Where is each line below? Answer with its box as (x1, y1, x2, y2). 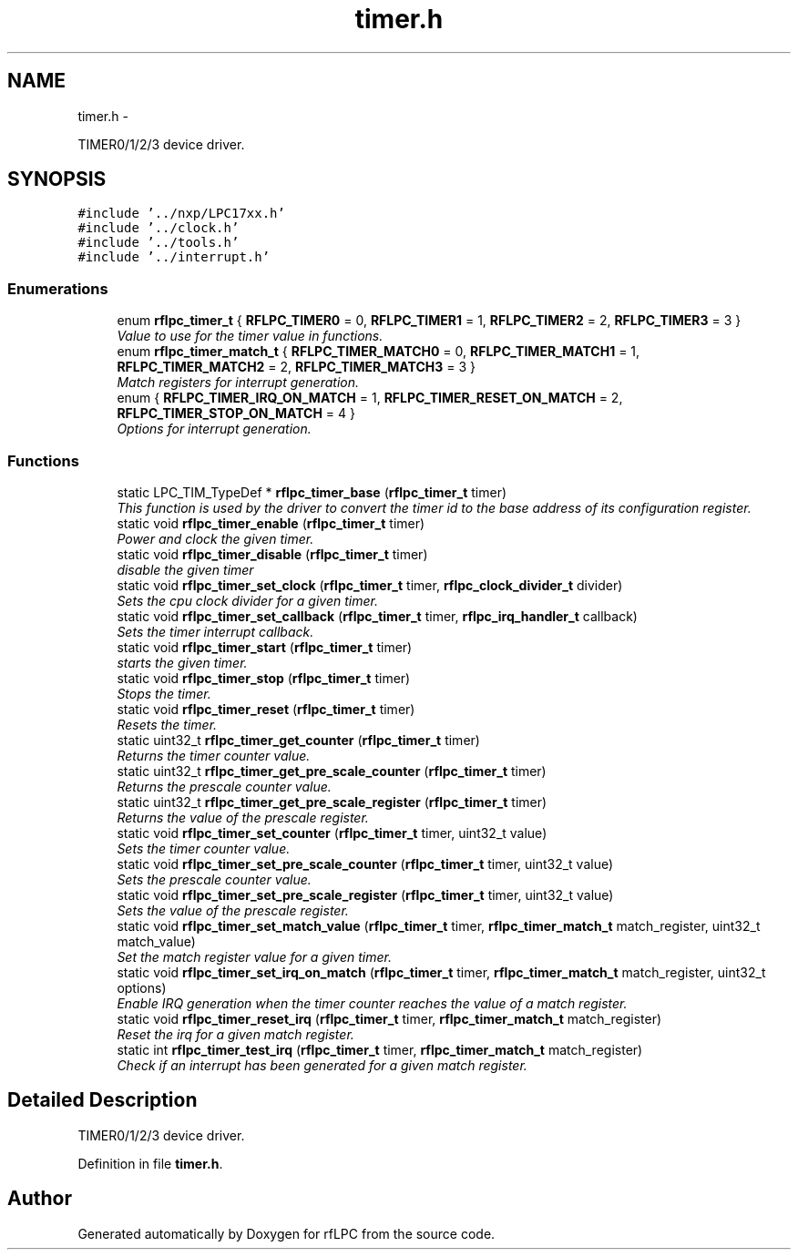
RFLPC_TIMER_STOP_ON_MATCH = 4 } (117, 405, 355, 422)
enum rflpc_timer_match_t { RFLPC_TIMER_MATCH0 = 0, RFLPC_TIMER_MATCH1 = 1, (117, 343, 640, 360)
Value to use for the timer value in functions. (117, 328, 384, 344)
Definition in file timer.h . (77, 1155, 223, 1171)
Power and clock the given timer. (117, 530, 314, 547)
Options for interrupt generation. (117, 421, 312, 437)
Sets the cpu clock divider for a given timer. (117, 592, 378, 608)
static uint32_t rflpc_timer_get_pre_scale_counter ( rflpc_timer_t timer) (117, 762, 547, 779)
